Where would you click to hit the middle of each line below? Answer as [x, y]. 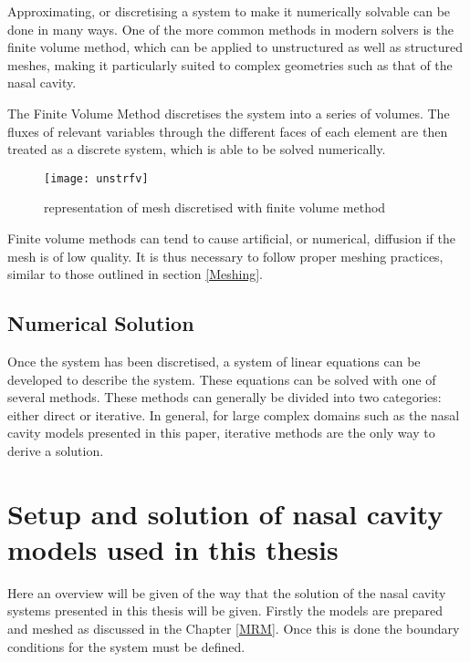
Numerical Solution [101, 323]
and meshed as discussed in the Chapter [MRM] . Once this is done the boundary [234, 629]
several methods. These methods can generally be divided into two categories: [225, 397]
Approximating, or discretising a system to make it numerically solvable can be [229, 11]
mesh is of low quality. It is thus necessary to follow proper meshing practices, [225, 256]
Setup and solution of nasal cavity [225, 513]
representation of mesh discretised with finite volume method [215, 207]
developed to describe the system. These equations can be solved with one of [222, 379]
